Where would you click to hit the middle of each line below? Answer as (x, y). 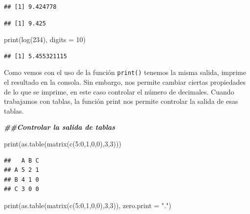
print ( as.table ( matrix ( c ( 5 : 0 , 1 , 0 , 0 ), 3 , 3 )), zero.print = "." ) (88, 205)
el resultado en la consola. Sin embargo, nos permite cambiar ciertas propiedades (125, 82)
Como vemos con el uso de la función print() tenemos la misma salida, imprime (125, 72)
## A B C (22, 160)
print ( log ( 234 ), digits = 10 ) (45, 39)
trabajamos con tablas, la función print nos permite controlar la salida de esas (121, 101)
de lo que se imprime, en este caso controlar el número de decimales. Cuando (119, 91)
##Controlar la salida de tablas (60, 127)
